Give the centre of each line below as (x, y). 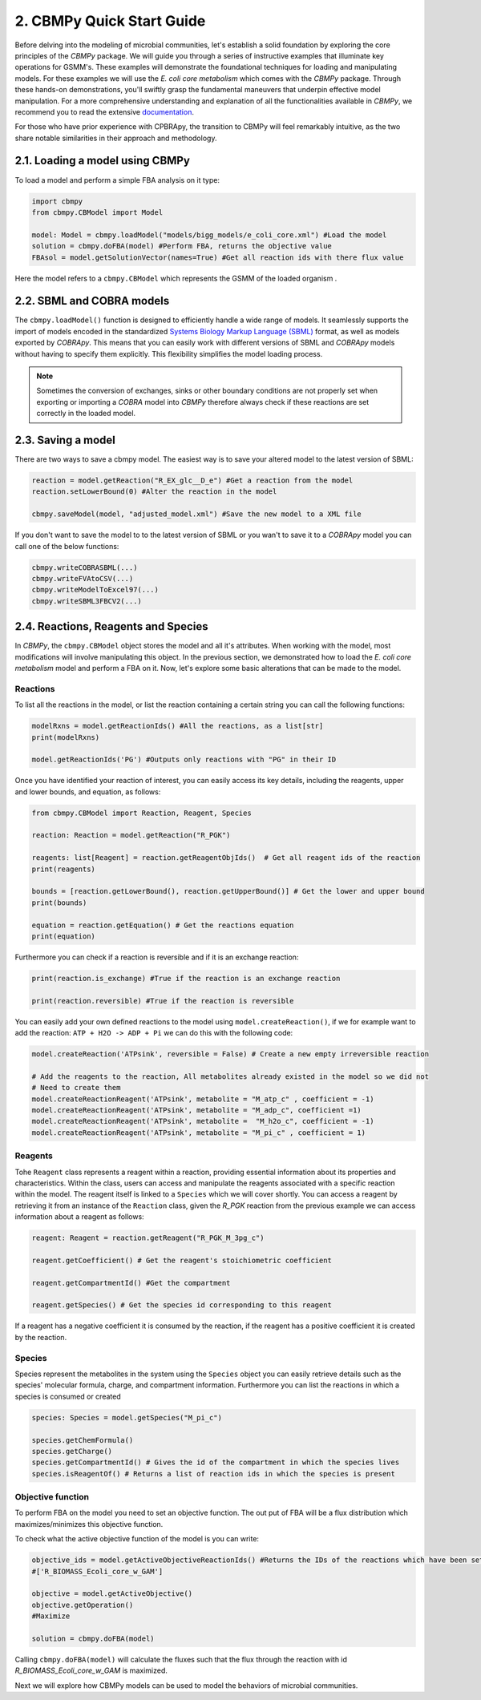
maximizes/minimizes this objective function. (89, 1524)
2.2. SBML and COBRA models (92, 301)
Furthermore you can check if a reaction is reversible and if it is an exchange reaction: (157, 957)
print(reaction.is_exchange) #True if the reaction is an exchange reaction (186, 978)
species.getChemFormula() (83, 1440)
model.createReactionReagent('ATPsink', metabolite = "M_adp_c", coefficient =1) (197, 1110)
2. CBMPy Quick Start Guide (110, 21)
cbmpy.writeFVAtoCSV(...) (83, 578)
